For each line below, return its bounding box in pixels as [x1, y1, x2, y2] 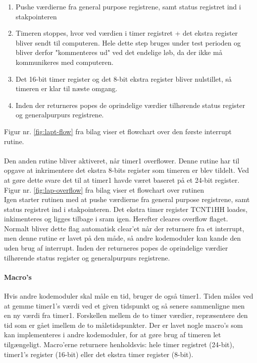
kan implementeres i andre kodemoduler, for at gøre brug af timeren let [4, 329, 221, 340]
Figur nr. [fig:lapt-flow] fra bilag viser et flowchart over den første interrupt [4, 126, 232, 136]
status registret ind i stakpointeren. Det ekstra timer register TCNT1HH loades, [4, 204, 248, 214]
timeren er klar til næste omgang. [15, 83, 117, 94]
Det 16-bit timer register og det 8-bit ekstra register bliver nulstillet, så [15, 73, 232, 84]
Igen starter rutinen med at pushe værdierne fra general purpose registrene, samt [4, 194, 250, 205]
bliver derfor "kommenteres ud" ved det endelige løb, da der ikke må [15, 47, 222, 57]
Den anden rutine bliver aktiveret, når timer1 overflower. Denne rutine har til [4, 155, 240, 165]
